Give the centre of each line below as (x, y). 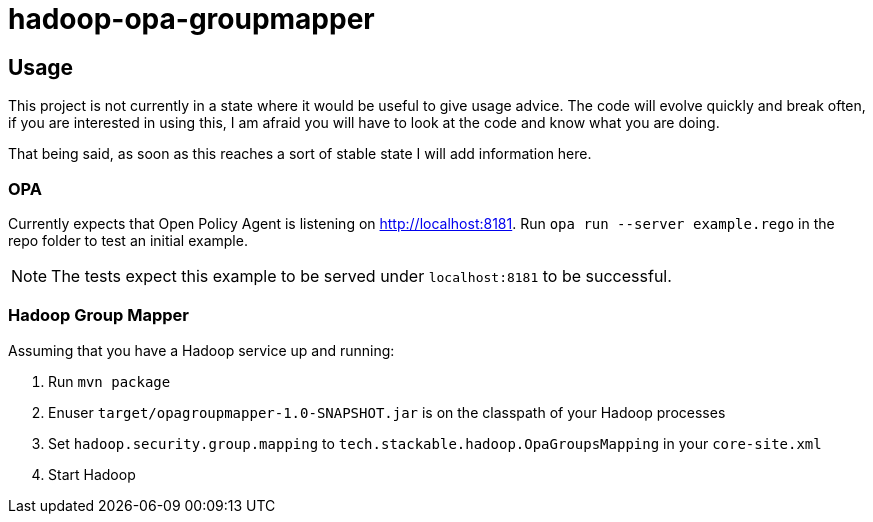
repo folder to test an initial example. (128, 240)
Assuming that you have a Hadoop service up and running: (201, 350)
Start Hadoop (92, 474)
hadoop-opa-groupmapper (191, 19)
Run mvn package (109, 381)
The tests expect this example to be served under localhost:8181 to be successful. (361, 275)
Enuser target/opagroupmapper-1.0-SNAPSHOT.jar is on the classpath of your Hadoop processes (387, 412)
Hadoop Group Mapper (98, 315)
